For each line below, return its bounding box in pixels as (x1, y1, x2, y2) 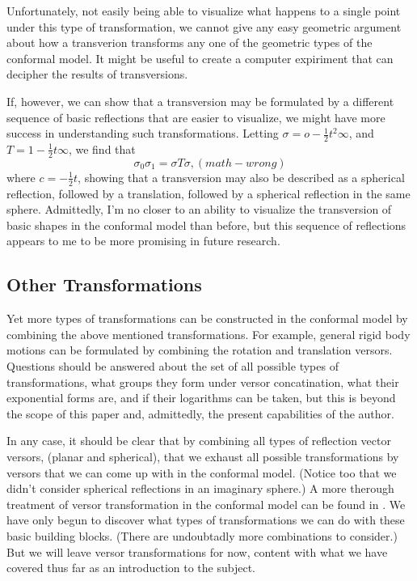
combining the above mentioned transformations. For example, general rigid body (6, 325, 411, 342)
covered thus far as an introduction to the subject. (6, 559, 255, 576)
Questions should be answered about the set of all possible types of (6, 358, 339, 374)
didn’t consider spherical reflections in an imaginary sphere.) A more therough (6, 480, 394, 497)
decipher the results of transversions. (6, 66, 188, 83)
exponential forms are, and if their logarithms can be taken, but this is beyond (6, 389, 396, 406)
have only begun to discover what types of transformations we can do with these (6, 511, 405, 528)
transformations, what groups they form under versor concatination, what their (6, 373, 399, 390)
